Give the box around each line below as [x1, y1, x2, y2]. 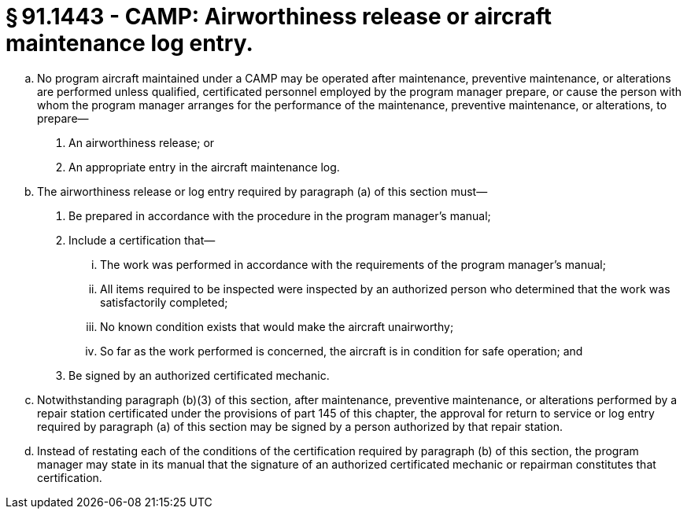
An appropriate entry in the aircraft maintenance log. [68, 160, 340, 174]
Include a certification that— [68, 233, 216, 247]
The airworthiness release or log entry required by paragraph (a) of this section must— [37, 184, 488, 198]
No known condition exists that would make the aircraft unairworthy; [100, 319, 454, 333]
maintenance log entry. [6, 30, 253, 57]
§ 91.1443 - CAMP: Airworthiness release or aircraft [6, 3, 552, 30]
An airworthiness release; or [68, 135, 215, 149]
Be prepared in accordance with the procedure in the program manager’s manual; [68, 208, 491, 223]
